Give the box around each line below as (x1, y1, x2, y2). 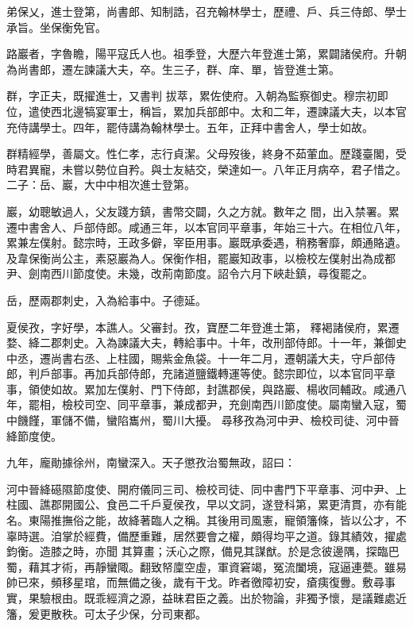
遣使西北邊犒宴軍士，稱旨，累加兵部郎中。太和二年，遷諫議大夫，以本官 (28, 102, 407, 119)
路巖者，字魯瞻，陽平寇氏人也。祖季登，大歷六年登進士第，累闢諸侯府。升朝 (6, 45, 407, 62)
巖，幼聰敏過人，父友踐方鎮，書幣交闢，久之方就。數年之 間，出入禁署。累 (6, 202, 399, 219)
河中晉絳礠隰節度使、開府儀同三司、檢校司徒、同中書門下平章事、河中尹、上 (6, 480, 407, 497)
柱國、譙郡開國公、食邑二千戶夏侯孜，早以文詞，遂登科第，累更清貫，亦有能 (6, 496, 407, 513)
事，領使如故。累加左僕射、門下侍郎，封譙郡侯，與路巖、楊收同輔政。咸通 (6, 380, 396, 397)
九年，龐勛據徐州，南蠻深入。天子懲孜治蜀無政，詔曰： (6, 454, 295, 471)
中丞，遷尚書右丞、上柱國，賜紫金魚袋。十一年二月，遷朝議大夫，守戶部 (6, 349, 384, 366)
